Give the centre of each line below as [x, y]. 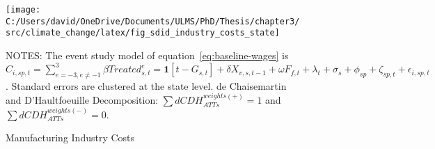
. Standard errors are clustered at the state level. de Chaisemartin [146, 85]
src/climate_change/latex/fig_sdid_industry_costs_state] [143, 33]
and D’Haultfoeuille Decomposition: [82, 100]
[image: [23, 10]
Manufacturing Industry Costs [70, 138]
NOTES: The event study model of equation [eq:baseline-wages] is [147, 55]
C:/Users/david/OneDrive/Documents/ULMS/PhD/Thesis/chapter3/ [153, 21]
